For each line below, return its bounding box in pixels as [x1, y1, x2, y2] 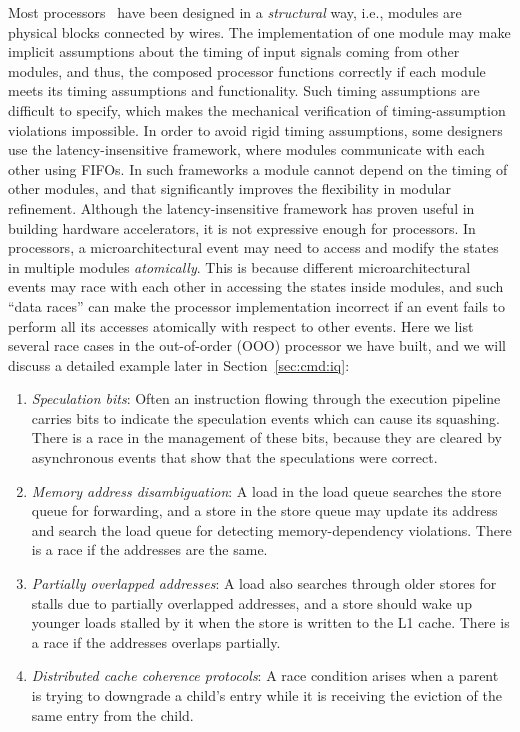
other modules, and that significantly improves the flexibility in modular [8, 178, 451, 199]
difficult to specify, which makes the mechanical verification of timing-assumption [8, 99, 506, 120]
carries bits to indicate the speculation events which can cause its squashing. [31, 407, 500, 428]
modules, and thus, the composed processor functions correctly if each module [8, 60, 486, 81]
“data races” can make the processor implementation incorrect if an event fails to [8, 295, 506, 316]
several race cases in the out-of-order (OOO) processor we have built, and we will [8, 335, 506, 356]
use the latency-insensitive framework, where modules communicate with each [8, 139, 485, 160]
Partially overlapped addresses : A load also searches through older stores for [31, 573, 497, 594]
